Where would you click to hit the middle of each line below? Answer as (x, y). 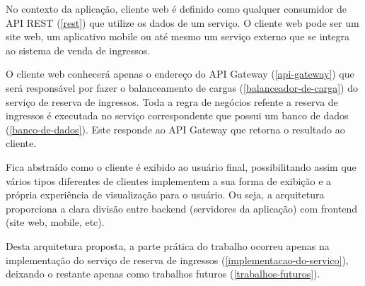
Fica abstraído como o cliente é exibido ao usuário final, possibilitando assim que (181, 166)
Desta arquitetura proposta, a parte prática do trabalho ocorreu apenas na (168, 245)
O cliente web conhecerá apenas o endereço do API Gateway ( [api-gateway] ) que (180, 74)
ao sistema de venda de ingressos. (78, 50)
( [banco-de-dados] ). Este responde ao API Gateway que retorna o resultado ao (175, 129)
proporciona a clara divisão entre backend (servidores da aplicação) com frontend (182, 208)
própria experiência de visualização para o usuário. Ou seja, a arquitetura (165, 195)
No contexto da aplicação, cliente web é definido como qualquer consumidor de (176, 8)
